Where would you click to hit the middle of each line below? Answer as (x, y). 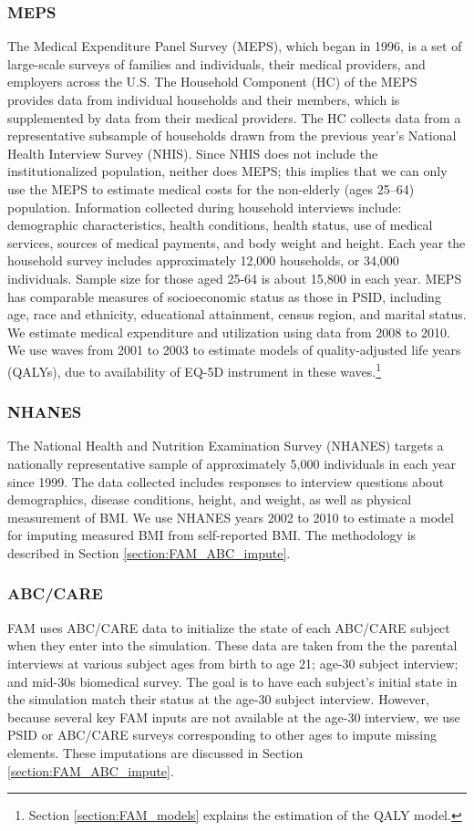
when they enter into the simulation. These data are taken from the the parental (232, 645)
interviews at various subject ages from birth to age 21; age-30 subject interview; (233, 663)
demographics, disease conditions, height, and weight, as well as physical (210, 499)
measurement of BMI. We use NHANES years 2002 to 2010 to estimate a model (231, 517)
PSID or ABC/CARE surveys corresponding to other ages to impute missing (222, 735)
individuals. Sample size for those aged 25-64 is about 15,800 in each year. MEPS (235, 278)
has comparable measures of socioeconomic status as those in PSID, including (224, 296)
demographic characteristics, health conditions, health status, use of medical (220, 225)
